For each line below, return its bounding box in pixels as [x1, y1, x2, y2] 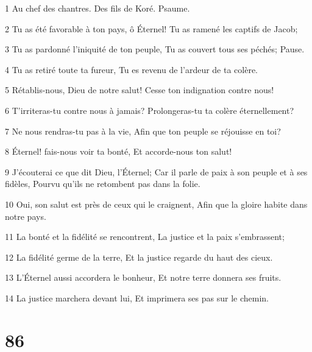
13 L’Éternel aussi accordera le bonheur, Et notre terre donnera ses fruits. [5, 271, 282, 284]
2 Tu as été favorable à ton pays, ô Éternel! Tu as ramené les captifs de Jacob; [5, 22, 298, 35]
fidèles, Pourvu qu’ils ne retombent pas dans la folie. [5, 177, 200, 190]
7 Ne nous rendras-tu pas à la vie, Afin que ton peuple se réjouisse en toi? [5, 124, 281, 137]
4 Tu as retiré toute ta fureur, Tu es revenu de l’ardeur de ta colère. [5, 63, 258, 76]
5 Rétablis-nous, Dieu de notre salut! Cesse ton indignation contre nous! [5, 83, 274, 96]
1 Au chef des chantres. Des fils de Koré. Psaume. [5, 2, 190, 14]
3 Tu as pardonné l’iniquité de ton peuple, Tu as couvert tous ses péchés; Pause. [5, 43, 305, 55]
